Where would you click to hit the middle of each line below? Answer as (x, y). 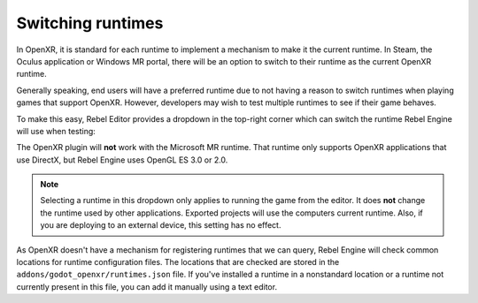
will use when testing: (56, 131)
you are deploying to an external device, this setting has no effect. (161, 225)
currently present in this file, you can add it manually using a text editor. (147, 286)
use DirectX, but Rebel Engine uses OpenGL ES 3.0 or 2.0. (122, 160)
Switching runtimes (90, 23)
